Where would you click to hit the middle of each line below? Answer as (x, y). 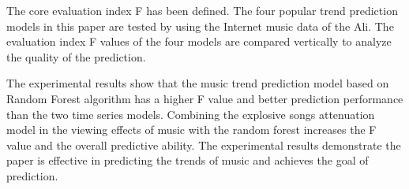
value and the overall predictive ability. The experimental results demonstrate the (204, 145)
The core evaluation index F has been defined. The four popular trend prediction (202, 10)
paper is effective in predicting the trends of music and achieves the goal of (188, 160)
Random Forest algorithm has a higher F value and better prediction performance (205, 98)
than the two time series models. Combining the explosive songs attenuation (191, 114)
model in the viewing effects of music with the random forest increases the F (191, 130)
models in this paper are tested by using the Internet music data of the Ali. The (200, 26)
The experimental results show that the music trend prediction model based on (198, 83)
